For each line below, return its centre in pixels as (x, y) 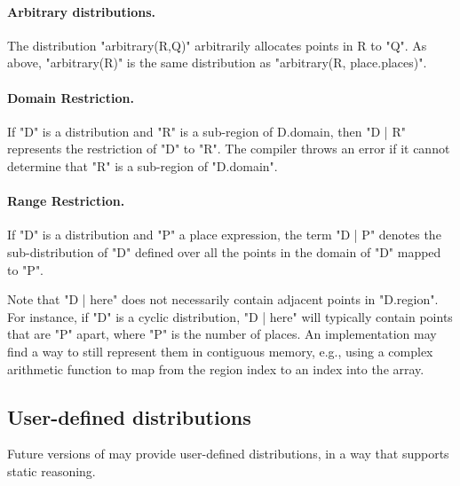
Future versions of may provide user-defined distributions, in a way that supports (228, 454)
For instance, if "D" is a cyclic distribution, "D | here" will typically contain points (230, 316)
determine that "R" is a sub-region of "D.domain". (143, 165)
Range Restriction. (66, 201)
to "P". (26, 269)
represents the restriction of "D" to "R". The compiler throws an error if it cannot (229, 149)
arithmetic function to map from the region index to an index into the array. (216, 368)
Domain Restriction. (71, 97)
